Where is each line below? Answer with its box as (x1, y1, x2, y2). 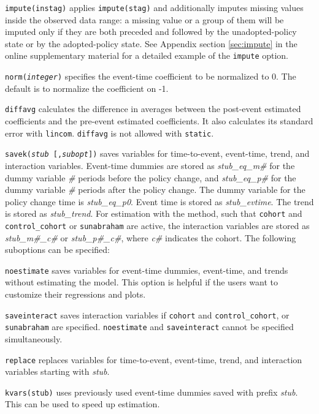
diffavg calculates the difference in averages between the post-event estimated (5, 102, 301, 115)
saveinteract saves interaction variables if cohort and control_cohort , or (5, 308, 290, 321)
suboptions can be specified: (5, 243, 110, 256)
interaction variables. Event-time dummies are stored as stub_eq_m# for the (5, 159, 295, 171)
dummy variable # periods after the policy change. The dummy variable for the (5, 183, 306, 196)
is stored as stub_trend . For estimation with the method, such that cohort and (5, 207, 302, 220)
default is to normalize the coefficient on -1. (5, 81, 169, 94)
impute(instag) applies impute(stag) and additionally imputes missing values (5, 1, 304, 13)
